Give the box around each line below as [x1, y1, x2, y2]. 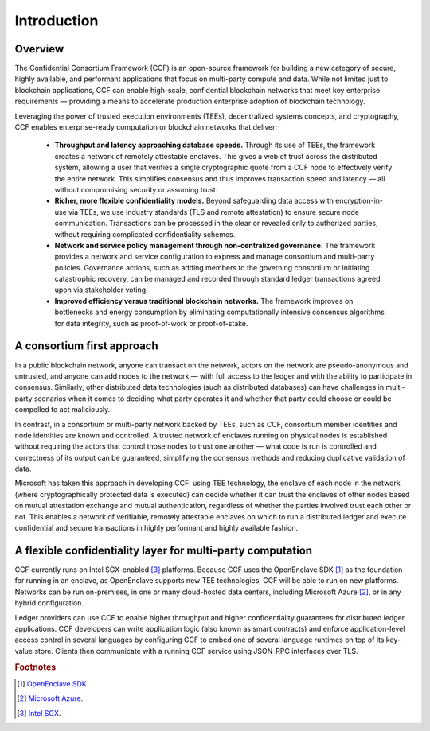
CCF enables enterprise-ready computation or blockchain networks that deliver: [14, 122, 278, 132]
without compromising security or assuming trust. [54, 185, 218, 194]
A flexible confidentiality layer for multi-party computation [14, 543, 313, 557]
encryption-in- [334, 196, 384, 206]
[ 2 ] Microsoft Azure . [17, 694, 84, 703]
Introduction [14, 12, 99, 29]
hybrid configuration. [14, 598, 84, 608]
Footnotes [14, 662, 57, 673]
